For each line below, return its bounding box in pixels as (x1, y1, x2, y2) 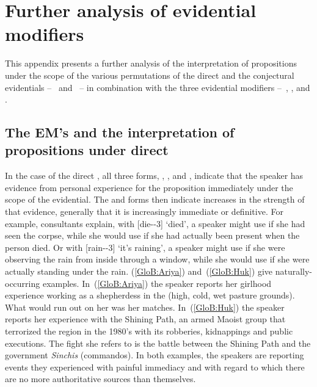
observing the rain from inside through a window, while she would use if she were (5, 253, 310, 266)
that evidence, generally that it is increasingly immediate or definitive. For (5, 205, 283, 218)
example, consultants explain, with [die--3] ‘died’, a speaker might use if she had (5, 217, 305, 230)
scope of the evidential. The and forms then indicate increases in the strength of (5, 193, 305, 206)
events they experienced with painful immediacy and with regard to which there (5, 360, 305, 373)
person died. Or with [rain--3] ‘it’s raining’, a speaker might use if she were (5, 241, 285, 253)
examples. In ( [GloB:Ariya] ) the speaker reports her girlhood (42, 277, 272, 289)
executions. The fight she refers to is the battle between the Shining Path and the (5, 336, 311, 349)
